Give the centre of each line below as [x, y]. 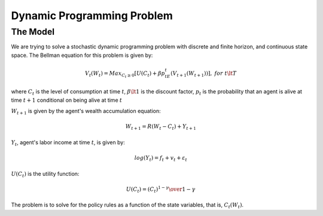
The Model [33, 32]
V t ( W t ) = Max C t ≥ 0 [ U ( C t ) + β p [125, 74]
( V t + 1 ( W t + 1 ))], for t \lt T [204, 74]
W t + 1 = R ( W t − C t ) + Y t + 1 [161, 127]
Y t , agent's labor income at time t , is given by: [68, 143]
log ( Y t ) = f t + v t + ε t [161, 159]
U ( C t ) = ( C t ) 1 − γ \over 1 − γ [161, 189]
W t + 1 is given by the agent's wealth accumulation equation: [86, 112]
